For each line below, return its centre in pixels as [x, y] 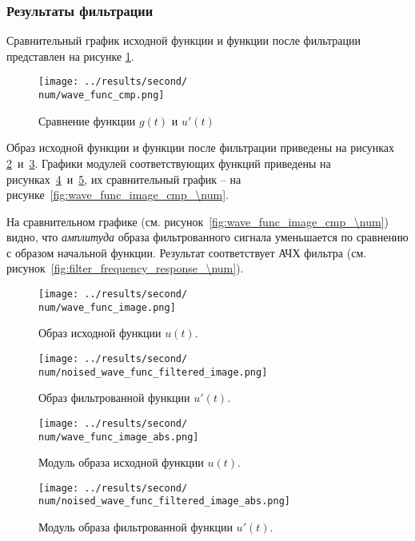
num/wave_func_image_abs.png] [119, 437]
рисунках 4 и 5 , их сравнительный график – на [124, 179]
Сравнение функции [87, 120]
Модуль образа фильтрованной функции [136, 527]
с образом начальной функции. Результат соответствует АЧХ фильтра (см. [187, 252]
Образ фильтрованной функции [114, 398]
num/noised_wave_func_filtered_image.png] [153, 372]
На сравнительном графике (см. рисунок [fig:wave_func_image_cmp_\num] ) [198, 221]
